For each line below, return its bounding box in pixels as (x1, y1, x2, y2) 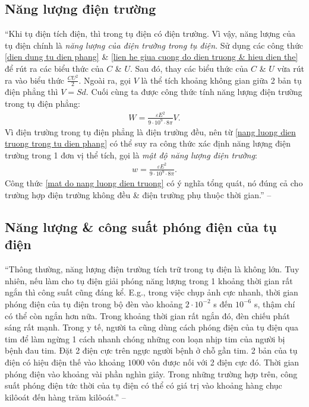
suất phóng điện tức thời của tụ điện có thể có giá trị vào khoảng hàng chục (5, 379, 282, 392)
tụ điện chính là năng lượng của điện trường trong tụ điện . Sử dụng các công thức (5, 39, 303, 51)
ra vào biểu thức (5, 74, 64, 86)
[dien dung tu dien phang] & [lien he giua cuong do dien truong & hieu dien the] (5, 50, 298, 63)
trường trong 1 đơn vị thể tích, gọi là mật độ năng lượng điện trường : (5, 148, 257, 161)
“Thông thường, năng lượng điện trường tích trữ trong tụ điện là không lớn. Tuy (5, 263, 299, 275)
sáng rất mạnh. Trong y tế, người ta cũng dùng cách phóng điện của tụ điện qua (5, 321, 299, 333)
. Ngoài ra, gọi (78, 74, 131, 86)
